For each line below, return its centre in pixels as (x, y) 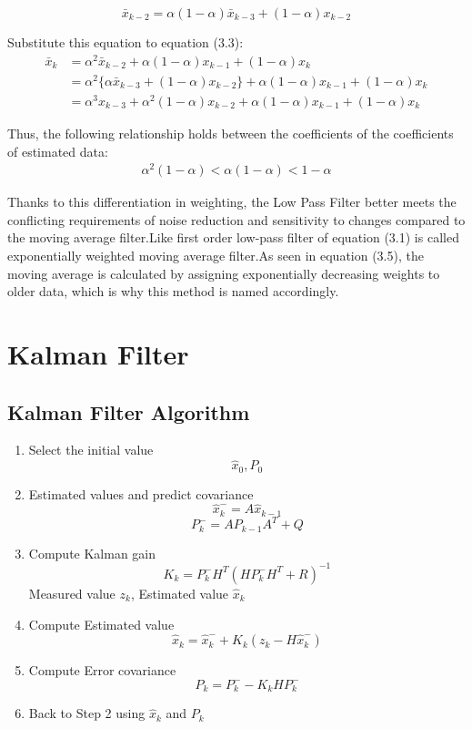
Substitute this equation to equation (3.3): (126, 42)
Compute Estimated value (101, 624)
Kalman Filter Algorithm (129, 411)
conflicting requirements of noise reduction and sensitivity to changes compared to (236, 219)
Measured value (72, 593)
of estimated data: (58, 151)
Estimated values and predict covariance (141, 493)
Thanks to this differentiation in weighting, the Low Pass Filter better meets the (232, 202)
